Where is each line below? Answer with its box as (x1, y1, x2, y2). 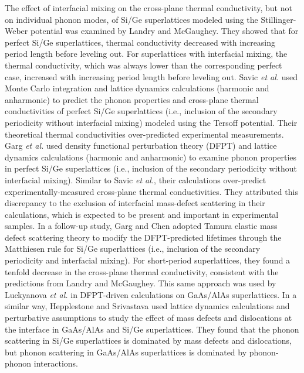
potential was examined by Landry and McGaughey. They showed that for (30, 25, 299, 37)
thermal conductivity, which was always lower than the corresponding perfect (5, 59, 282, 71)
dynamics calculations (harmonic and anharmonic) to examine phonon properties (5, 150, 297, 163)
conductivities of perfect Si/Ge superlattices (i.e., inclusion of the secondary (5, 105, 278, 117)
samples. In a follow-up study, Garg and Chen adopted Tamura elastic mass (5, 220, 278, 232)
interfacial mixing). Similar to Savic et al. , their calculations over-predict (5, 173, 266, 186)
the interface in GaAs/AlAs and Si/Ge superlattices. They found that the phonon (5, 323, 299, 335)
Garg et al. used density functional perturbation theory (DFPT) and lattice (5, 139, 277, 152)
